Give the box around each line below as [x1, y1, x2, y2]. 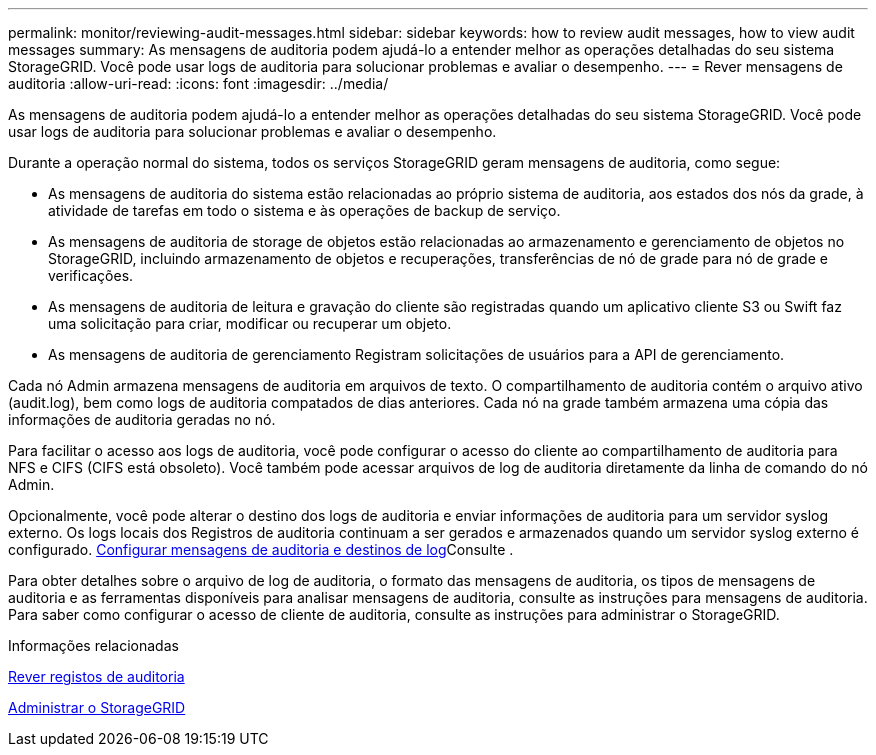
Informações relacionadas [8, 637, 179, 654]
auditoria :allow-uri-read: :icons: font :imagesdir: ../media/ [8, 75, 389, 92]
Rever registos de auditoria [8, 668, 185, 685]
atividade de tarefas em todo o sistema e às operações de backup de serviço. [48, 202, 561, 219]
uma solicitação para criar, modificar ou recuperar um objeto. [48, 315, 452, 332]
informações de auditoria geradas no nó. [8, 411, 276, 428]
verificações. [48, 267, 134, 284]
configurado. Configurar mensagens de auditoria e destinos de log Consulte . [8, 541, 514, 558]
